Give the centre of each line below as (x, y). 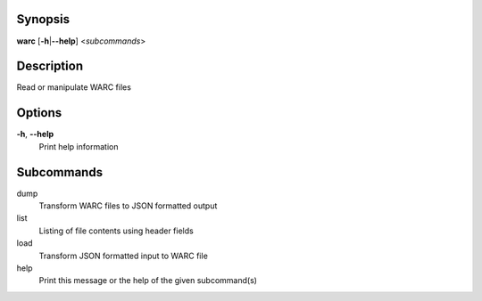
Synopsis (43, 19)
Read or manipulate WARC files (74, 87)
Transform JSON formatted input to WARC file (124, 256)
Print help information (79, 146)
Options (39, 113)
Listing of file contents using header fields (116, 231)
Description (50, 66)
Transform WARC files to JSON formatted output (128, 206)
